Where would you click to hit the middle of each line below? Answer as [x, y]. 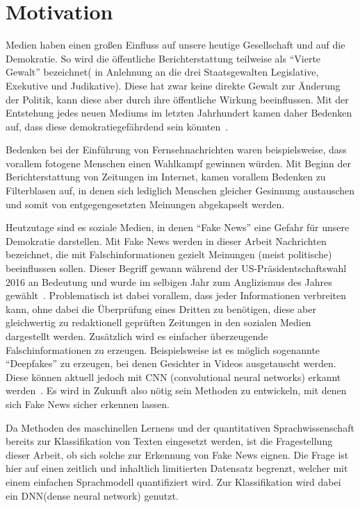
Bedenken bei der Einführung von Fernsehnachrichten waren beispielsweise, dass [176, 150]
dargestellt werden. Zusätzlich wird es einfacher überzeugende [137, 336]
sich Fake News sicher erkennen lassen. [88, 404]
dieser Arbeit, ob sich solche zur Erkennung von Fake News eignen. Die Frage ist [177, 454]
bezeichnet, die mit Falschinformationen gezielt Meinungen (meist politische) [169, 254]
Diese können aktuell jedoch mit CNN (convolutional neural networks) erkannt [173, 376]
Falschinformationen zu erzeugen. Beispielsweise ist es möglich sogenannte [163, 349]
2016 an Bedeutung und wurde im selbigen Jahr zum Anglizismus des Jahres [169, 281]
